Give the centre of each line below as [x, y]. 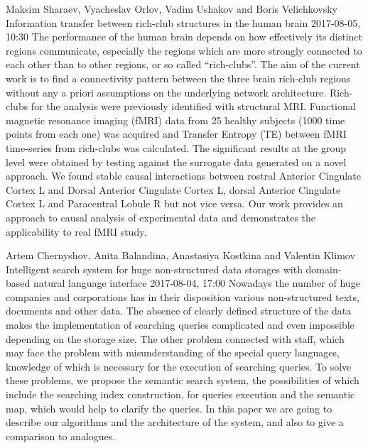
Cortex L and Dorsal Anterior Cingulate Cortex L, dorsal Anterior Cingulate [173, 189]
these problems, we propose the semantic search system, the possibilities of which [183, 380]
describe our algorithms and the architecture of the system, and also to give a [175, 422]
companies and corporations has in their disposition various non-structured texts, [183, 296]
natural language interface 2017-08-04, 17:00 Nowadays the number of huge [196, 283]
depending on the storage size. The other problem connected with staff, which [175, 338]
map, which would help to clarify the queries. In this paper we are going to [169, 408]
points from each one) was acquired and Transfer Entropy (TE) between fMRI [176, 134]
